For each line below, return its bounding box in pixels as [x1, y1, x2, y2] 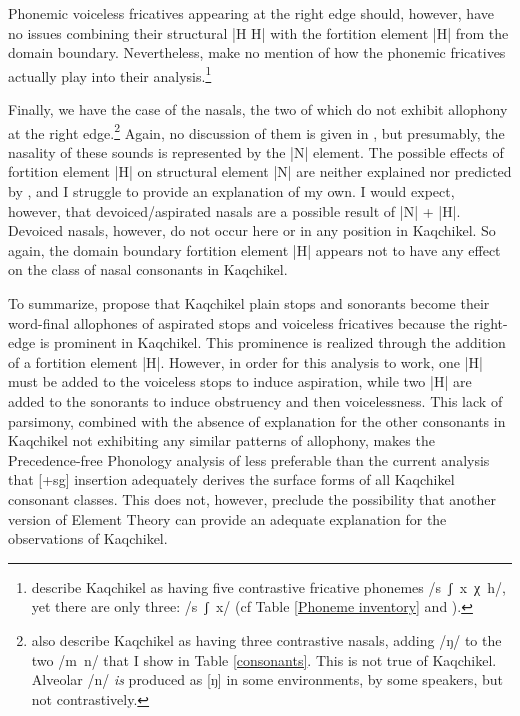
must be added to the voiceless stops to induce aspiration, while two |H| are [8, 371, 472, 392]
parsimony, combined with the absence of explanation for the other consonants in [8, 410, 506, 431]
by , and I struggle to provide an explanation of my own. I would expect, [8, 181, 455, 202]
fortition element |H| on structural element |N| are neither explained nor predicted [8, 161, 512, 182]
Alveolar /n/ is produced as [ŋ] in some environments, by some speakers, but [31, 669, 503, 690]
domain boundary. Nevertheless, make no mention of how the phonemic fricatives [8, 42, 506, 63]
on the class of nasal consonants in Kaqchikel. [8, 259, 288, 280]
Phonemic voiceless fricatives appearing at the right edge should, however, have [8, 3, 494, 23]
